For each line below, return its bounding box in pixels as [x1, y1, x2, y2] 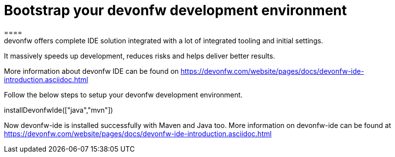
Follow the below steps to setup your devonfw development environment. [4, 90, 243, 99]
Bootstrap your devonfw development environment [4, 2, 347, 19]
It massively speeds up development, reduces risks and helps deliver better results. [4, 51, 275, 60]
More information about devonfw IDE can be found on [4, 66, 179, 75]
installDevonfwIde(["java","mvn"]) [4, 105, 113, 114]
